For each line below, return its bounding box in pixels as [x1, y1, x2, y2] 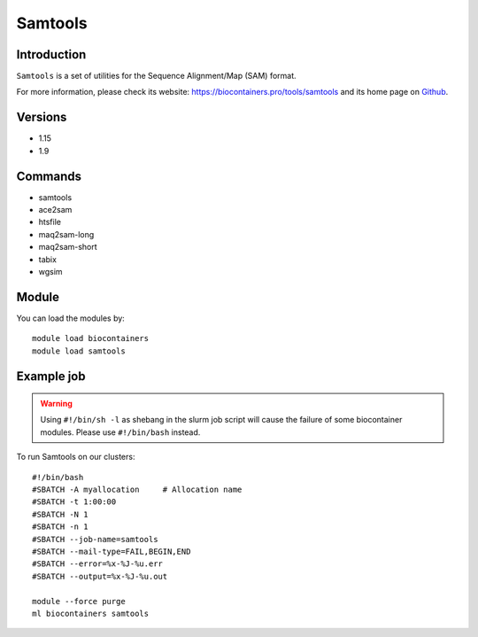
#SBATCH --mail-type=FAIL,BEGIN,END [32, 547, 191, 556]
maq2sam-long [38, 229, 95, 239]
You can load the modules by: [16, 313, 126, 323]
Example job [16, 369, 86, 384]
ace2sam [38, 205, 73, 215]
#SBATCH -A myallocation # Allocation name [32, 485, 243, 495]
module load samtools [32, 346, 126, 356]
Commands [16, 168, 82, 183]
